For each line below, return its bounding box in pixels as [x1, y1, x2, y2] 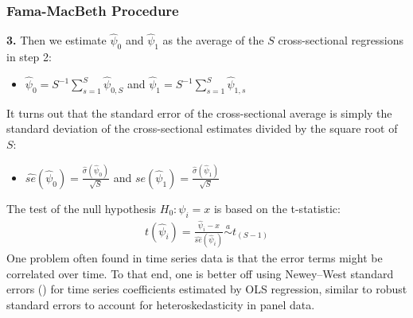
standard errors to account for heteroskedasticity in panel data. [6, 296, 315, 312]
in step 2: [6, 48, 52, 65]
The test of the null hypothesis [6, 200, 157, 216]
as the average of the [162, 32, 264, 48]
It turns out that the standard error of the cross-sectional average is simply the [6, 104, 392, 121]
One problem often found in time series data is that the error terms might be [6, 249, 383, 266]
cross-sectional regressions [278, 32, 404, 48]
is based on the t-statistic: [213, 200, 341, 216]
